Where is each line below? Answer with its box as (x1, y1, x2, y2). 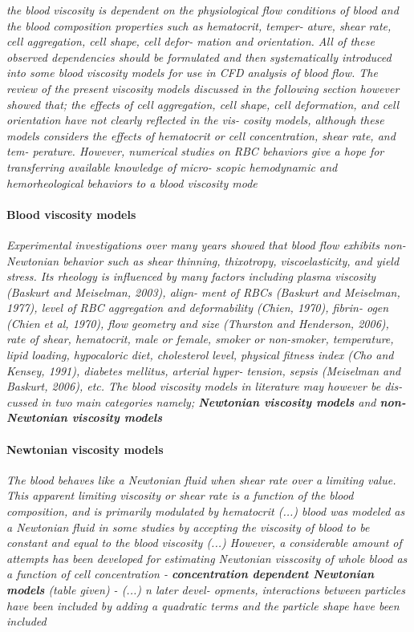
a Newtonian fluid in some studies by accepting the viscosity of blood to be (6, 518, 370, 535)
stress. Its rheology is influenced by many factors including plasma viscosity (6, 268, 376, 285)
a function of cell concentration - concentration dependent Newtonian (6, 565, 375, 582)
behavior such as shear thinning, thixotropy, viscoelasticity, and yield (63, 252, 400, 269)
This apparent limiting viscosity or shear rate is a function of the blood (6, 487, 354, 504)
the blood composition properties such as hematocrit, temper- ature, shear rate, (6, 17, 392, 34)
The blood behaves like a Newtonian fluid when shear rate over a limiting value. (6, 471, 396, 488)
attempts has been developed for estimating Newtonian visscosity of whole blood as (6, 549, 408, 566)
